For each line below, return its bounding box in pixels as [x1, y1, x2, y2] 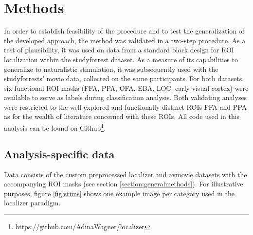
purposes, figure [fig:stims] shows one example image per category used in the [4, 188, 235, 198]
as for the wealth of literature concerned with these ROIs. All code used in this [4, 111, 240, 121]
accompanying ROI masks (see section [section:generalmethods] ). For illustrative [4, 179, 243, 189]
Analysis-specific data [4, 146, 115, 161]
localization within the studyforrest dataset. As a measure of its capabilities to [4, 54, 238, 64]
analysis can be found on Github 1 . [4, 121, 106, 133]
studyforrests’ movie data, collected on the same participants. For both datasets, [4, 73, 244, 84]
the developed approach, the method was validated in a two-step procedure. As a [4, 35, 246, 45]
